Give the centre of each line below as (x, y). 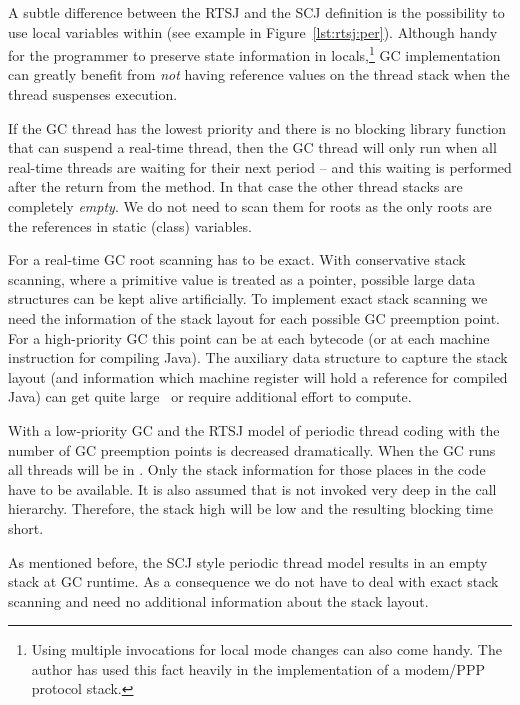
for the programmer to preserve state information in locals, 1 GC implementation (254, 53)
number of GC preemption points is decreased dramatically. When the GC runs (252, 449)
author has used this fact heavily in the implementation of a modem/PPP (258, 668)
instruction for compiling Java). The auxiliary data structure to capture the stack (258, 357)
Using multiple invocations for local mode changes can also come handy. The (266, 649)
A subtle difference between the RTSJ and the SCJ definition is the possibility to (256, 12)
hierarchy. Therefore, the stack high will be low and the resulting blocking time (250, 508)
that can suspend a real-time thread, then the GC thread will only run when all (252, 147)
